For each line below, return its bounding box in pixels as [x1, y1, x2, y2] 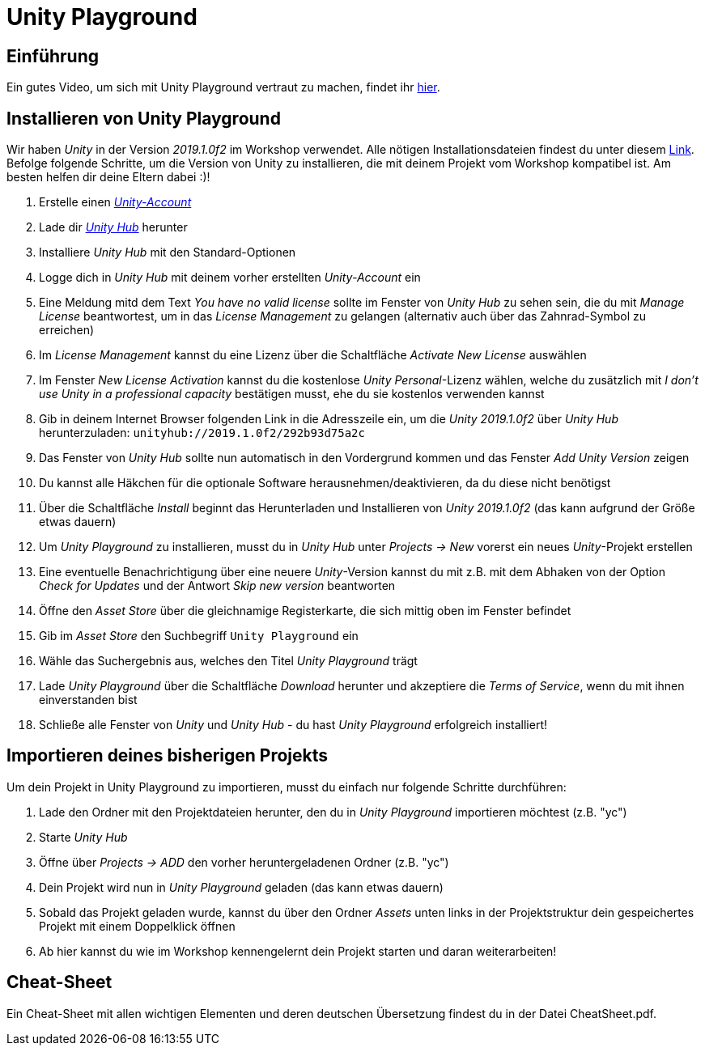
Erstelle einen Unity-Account [39, 195, 192, 210]
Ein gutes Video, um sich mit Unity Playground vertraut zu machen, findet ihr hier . [6, 80, 440, 95]
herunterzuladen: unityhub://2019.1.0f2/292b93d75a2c [39, 426, 365, 440]
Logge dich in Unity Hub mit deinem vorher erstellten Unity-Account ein [39, 270, 421, 285]
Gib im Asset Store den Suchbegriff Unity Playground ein [39, 629, 359, 643]
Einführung [6, 45, 99, 66]
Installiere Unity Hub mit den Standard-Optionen [39, 245, 296, 260]
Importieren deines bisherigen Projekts [6, 745, 329, 766]
